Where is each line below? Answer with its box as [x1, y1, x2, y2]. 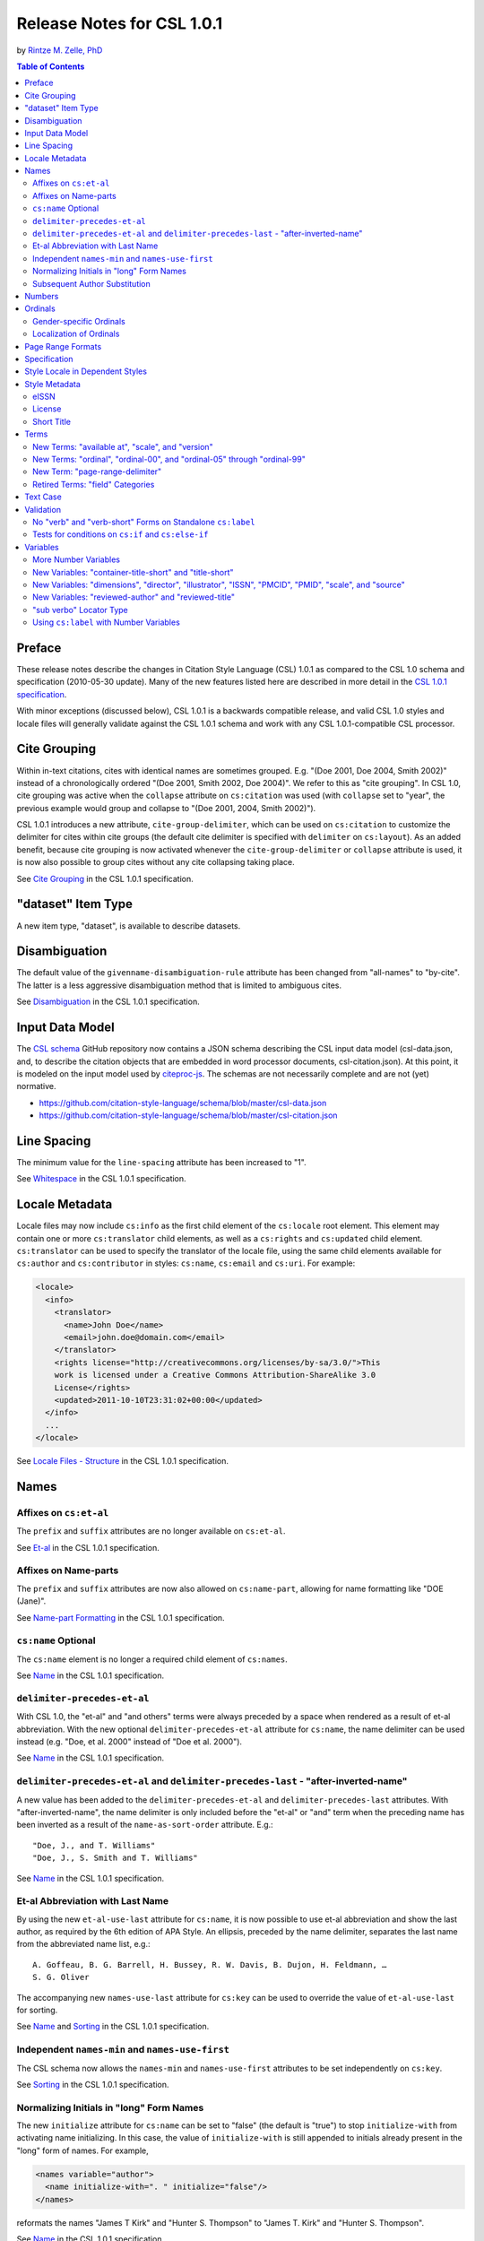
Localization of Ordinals [32, 328, 120, 340]
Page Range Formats [24, 341, 102, 351]
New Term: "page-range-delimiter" [32, 466, 162, 477]
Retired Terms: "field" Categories [32, 479, 155, 489]
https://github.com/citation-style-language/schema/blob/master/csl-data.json [39, 1097, 327, 1108]
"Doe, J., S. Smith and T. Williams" [32, 1853, 199, 1864]
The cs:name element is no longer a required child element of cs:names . [16, 1654, 289, 1665]
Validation [24, 504, 62, 515]
